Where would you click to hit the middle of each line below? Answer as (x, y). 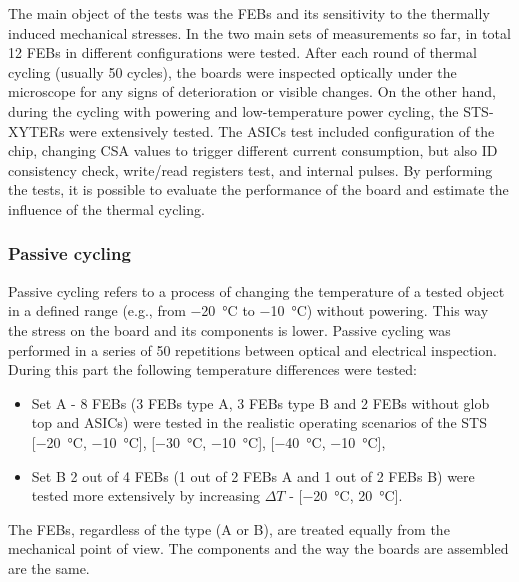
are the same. (49, 567)
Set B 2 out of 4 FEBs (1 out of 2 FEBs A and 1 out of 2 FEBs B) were (253, 475)
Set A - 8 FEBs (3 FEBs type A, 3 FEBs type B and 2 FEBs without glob (260, 402)
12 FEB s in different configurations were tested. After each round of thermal (242, 52)
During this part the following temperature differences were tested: (212, 369)
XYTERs (36, 130)
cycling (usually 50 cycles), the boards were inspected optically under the (232, 71)
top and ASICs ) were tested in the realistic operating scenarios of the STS (259, 422)
